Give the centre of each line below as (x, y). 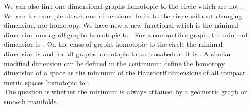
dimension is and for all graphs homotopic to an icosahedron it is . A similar (118, 53)
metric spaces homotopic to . (47, 82)
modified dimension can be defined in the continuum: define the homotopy (115, 63)
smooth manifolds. (31, 101)
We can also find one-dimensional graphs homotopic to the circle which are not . (124, 6)
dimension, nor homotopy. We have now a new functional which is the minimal (121, 25)
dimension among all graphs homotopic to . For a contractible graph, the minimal (126, 34)
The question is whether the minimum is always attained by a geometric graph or (125, 92)
